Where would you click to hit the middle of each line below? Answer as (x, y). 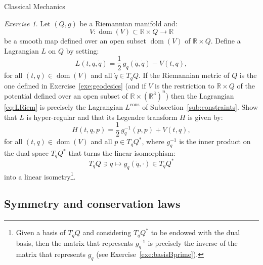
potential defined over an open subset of (66, 95)
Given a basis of (41, 232)
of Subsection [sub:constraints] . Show (200, 106)
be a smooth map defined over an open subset (75, 41)
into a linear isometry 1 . (40, 175)
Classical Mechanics (35, 6)
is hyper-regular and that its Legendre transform (102, 117)
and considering (107, 232)
